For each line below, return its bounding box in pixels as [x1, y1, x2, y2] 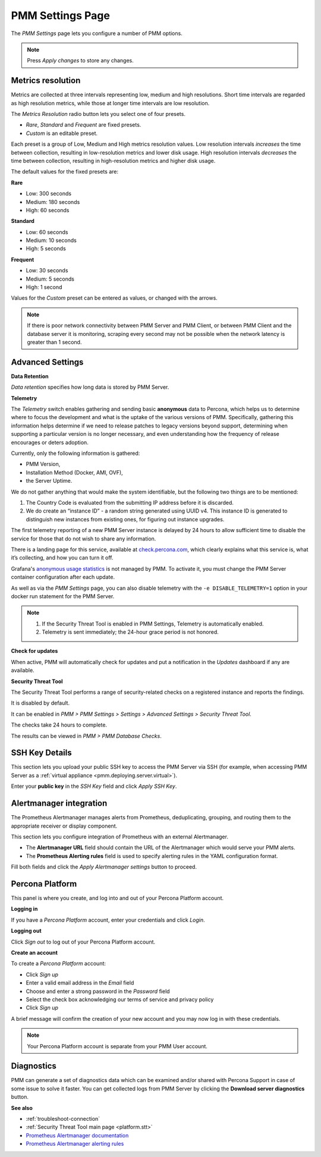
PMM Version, [26, 461, 61, 468]
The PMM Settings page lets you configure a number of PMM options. [11, 30, 182, 37]
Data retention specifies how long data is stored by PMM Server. [11, 383, 169, 391]
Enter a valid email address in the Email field [26, 979, 134, 986]
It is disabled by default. [11, 699, 70, 707]
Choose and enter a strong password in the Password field [26, 988, 170, 995]
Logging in [11, 906, 38, 913]
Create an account [11, 949, 58, 956]
